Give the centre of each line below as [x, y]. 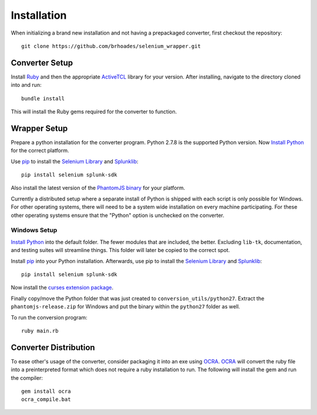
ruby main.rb [40, 331]
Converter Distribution [53, 347]
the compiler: [27, 377]
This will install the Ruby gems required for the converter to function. [94, 112]
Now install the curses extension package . [62, 288]
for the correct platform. [40, 151]
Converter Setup [42, 62]
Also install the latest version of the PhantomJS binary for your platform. [98, 188]
